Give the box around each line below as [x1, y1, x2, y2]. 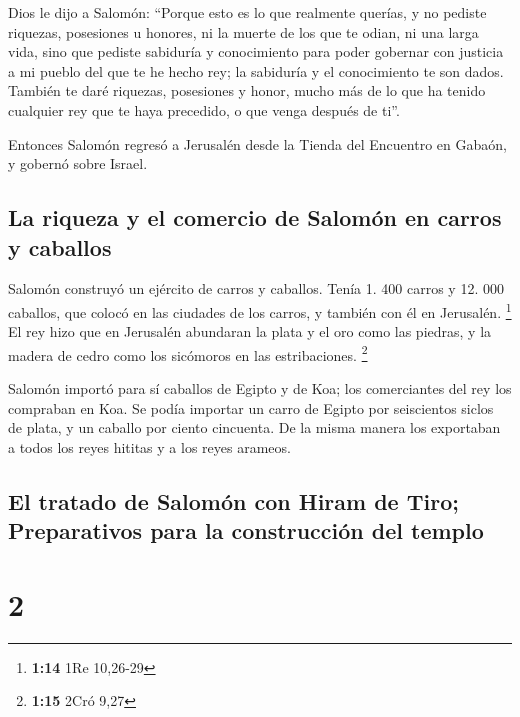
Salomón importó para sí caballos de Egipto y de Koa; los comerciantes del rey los [8, 378, 512, 399]
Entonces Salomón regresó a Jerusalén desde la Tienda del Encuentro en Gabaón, [8, 133, 507, 154]
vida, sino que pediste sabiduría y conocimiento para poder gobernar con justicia [8, 41, 504, 62]
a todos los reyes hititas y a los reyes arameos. [8, 436, 291, 457]
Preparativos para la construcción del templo [8, 515, 484, 546]
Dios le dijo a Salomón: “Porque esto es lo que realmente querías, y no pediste [8, 2, 487, 22]
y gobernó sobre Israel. [8, 153, 148, 174]
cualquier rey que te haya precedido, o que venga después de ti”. [8, 99, 400, 120]
